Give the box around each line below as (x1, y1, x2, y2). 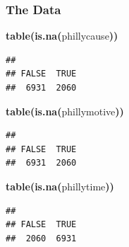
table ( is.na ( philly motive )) (6, 103, 124, 118)
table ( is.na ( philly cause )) (6, 28, 118, 43)
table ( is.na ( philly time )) (6, 178, 114, 193)
